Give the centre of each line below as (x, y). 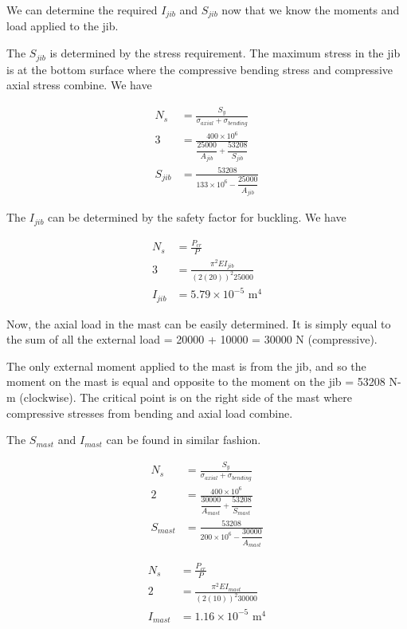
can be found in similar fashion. (184, 440)
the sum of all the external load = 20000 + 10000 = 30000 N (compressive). (192, 339)
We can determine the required (82, 10)
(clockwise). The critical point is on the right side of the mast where (186, 397)
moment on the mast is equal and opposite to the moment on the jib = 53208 (196, 381)
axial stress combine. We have (79, 85)
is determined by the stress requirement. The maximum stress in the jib (225, 53)
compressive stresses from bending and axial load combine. (150, 413)
